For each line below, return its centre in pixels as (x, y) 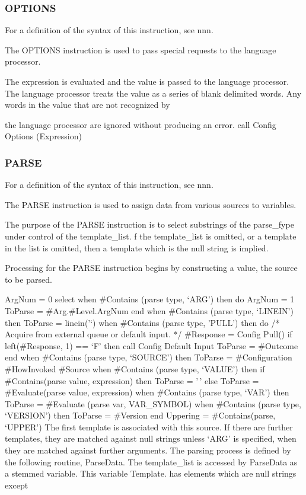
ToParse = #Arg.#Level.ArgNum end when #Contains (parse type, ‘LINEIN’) (149, 310)
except (17, 485)
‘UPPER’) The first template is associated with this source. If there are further (149, 427)
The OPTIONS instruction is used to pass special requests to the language (141, 49)
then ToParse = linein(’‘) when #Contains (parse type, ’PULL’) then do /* (142, 322)
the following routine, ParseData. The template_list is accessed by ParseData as (151, 462)
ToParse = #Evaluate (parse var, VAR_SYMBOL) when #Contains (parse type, (153, 403)
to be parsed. (28, 279)
